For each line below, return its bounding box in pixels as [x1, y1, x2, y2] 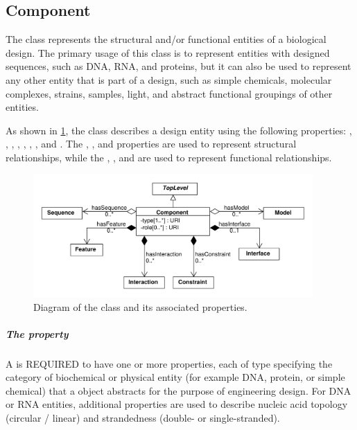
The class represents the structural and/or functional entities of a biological [6, 32, 326, 46]
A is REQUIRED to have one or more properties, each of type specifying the [6, 356, 333, 370]
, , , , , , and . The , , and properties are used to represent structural [6, 136, 297, 151]
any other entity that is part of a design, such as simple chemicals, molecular [6, 72, 332, 87]
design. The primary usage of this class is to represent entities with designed [6, 45, 330, 60]
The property [6, 326, 69, 341]
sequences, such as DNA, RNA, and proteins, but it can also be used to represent [6, 59, 351, 73]
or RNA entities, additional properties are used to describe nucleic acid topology [6, 397, 348, 411]
